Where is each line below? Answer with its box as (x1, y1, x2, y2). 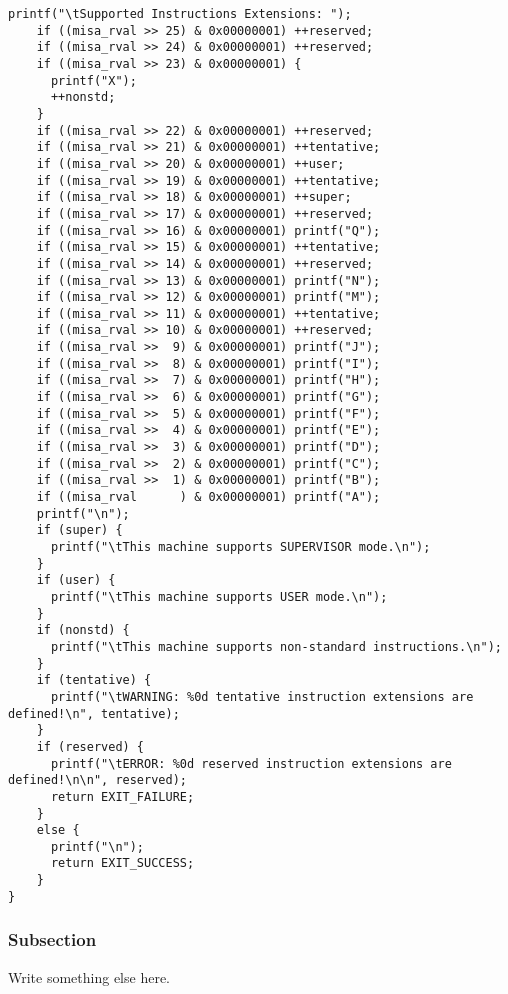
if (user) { (36, 573, 116, 588)
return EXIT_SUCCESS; (50, 856, 195, 871)
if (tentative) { (36, 673, 152, 688)
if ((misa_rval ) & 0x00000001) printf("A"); (36, 490, 381, 505)
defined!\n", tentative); (8, 706, 180, 721)
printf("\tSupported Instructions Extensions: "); (8, 7, 352, 21)
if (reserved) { (36, 739, 145, 754)
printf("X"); (50, 73, 137, 88)
